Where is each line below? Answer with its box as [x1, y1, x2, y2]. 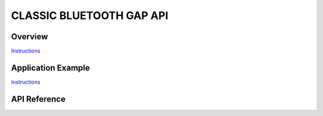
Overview [11, 32, 48, 42]
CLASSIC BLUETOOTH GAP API [11, 9, 169, 22]
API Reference [11, 94, 66, 104]
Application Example [11, 62, 90, 73]
